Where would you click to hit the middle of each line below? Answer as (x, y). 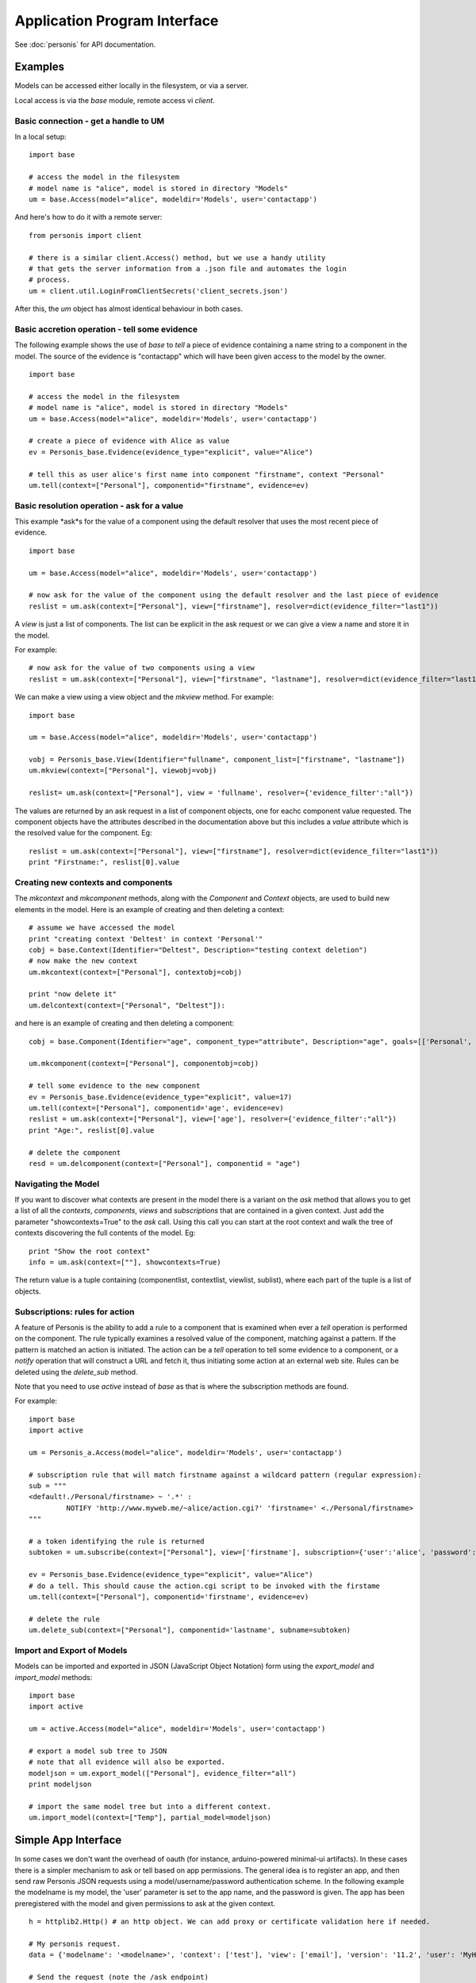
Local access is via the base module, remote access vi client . (115, 100)
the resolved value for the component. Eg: (83, 833)
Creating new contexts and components (94, 882)
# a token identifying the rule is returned (117, 1541)
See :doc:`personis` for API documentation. (85, 44)
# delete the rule (65, 1619)
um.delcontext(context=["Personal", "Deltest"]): (127, 1005)
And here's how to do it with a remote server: (88, 217)
